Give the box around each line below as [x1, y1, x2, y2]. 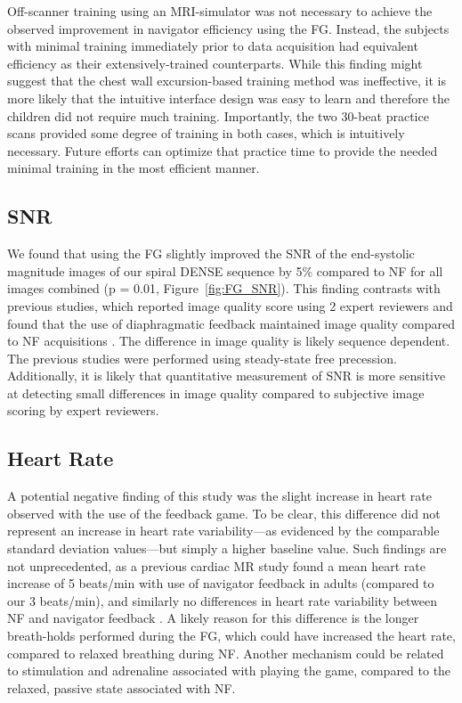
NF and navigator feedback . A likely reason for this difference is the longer [7, 609, 419, 627]
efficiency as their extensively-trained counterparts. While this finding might [7, 53, 423, 72]
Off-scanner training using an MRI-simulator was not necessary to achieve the [7, 2, 433, 20]
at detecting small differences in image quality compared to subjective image [7, 383, 425, 402]
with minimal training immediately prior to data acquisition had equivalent [7, 37, 418, 55]
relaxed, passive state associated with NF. [7, 678, 236, 697]
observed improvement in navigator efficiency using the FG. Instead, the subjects [7, 19, 450, 37]
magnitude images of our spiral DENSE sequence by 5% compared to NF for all [7, 261, 443, 280]
